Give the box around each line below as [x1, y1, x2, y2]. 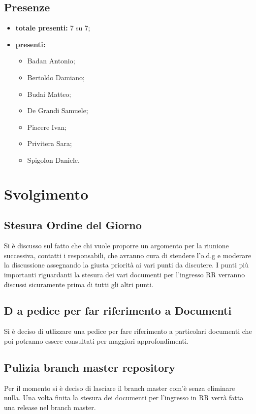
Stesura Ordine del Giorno [4, 217, 142, 233]
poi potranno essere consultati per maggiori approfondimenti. [4, 335, 189, 346]
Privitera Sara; [27, 138, 72, 148]
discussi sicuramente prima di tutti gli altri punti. [4, 279, 154, 289]
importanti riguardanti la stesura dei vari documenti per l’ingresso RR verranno [4, 269, 245, 279]
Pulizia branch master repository [4, 359, 176, 375]
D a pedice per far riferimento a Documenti [4, 303, 232, 318]
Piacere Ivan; [27, 121, 67, 132]
